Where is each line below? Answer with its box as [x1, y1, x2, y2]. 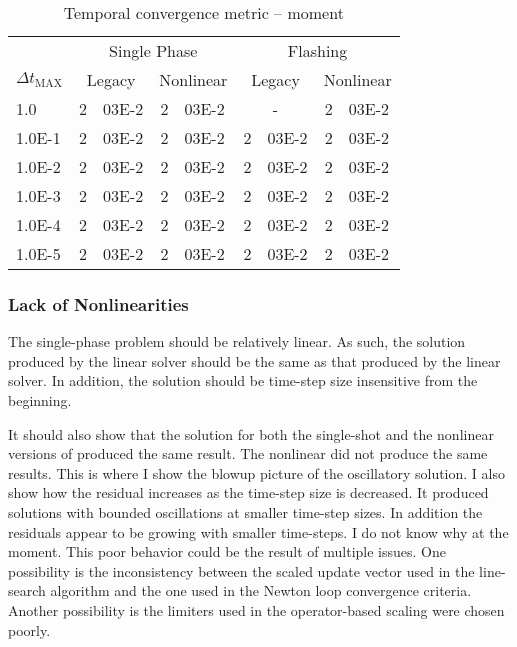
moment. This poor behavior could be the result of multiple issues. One [8, 541, 447, 562]
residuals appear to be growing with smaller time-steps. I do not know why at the [8, 521, 509, 542]
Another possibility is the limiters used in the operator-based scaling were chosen [8, 599, 505, 620]
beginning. [8, 390, 72, 410]
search [8, 580, 46, 601]
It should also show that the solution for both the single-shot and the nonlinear [8, 423, 494, 444]
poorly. [8, 619, 51, 640]
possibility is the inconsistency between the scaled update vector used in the [8, 560, 475, 581]
